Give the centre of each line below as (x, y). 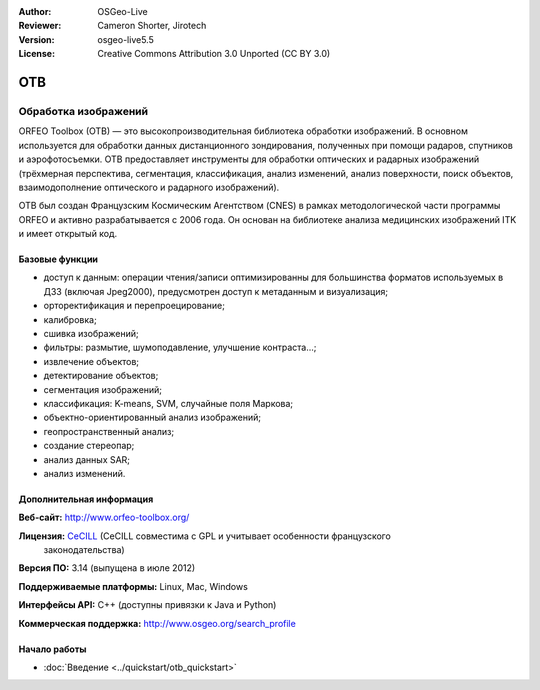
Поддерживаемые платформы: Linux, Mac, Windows (133, 586)
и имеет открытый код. (68, 234)
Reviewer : (40, 26)
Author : (35, 11)
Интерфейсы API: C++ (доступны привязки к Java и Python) (147, 605)
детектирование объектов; (101, 376)
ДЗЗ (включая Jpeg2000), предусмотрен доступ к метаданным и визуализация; (216, 291)
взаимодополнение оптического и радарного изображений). (149, 187)
